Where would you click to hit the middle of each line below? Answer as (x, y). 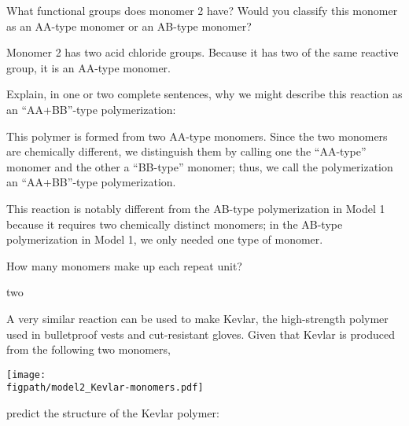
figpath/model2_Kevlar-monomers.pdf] (105, 388)
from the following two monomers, (88, 349)
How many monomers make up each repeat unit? (124, 265)
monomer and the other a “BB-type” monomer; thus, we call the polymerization (200, 166)
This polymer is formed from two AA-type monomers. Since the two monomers (197, 136)
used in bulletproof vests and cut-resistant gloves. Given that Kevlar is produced (201, 334)
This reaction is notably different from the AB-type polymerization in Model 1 (196, 208)
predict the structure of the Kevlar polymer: (113, 413)
